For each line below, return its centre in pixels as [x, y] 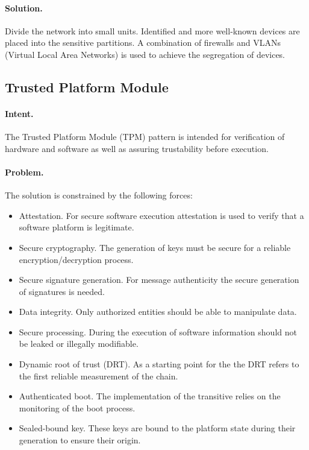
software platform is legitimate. [76, 227]
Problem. [24, 172]
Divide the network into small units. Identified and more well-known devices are [152, 30]
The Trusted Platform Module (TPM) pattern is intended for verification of [145, 137]
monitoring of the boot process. [77, 407]
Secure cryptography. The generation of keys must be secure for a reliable [155, 247]
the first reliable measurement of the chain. [98, 376]
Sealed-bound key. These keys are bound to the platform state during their [157, 428]
